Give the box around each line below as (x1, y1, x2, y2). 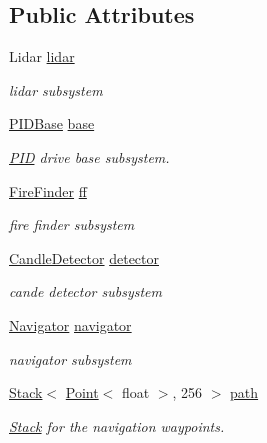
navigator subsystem (9, 348, 132, 369)
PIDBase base (9, 113, 95, 134)
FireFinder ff (9, 180, 87, 201)
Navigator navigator (9, 314, 132, 335)
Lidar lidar (9, 46, 75, 67)
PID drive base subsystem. (9, 146, 170, 167)
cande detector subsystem (9, 281, 162, 302)
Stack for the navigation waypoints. (9, 415, 225, 436)
